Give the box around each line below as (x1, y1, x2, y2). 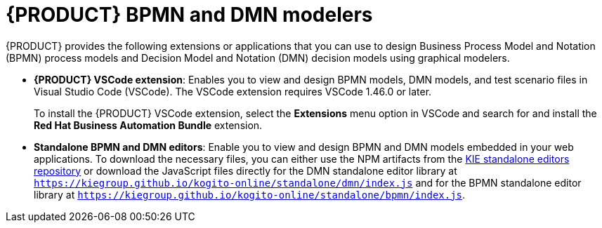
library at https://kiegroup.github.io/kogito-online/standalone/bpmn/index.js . (34, 188, 466, 201)
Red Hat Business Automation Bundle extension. (34, 119, 263, 131)
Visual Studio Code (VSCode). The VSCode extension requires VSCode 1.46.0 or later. (34, 85, 432, 98)
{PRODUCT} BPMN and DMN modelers (6, 3, 373, 27)
